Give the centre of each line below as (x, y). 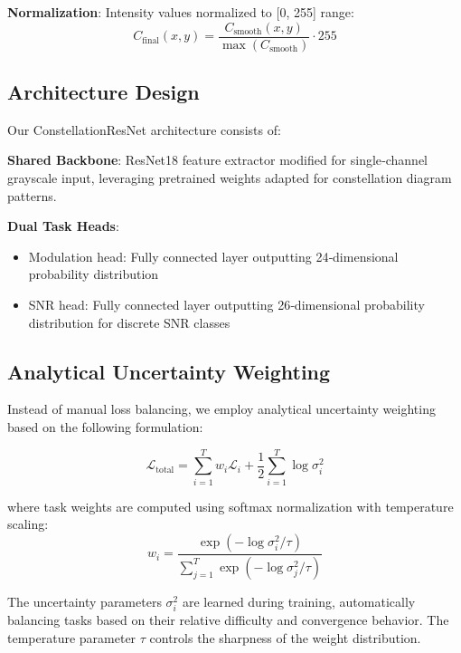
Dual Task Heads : (63, 226)
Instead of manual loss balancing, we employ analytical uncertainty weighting (221, 409)
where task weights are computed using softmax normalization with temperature (230, 506)
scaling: (28, 524)
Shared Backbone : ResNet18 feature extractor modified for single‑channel (218, 160)
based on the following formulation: (105, 427)
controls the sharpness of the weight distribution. (285, 637)
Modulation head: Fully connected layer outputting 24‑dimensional (213, 256)
